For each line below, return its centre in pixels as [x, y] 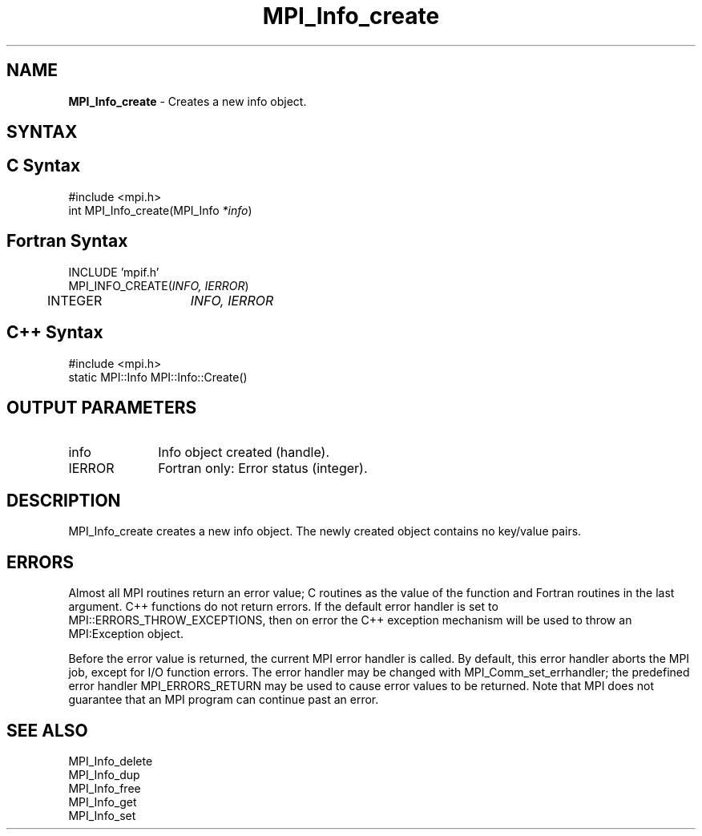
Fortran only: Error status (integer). [263, 468]
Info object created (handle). [244, 452]
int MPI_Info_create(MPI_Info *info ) [160, 210]
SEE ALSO [47, 730]
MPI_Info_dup [104, 774]
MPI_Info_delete [111, 761]
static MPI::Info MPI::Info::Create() [158, 377]
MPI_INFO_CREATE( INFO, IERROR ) [159, 285]
